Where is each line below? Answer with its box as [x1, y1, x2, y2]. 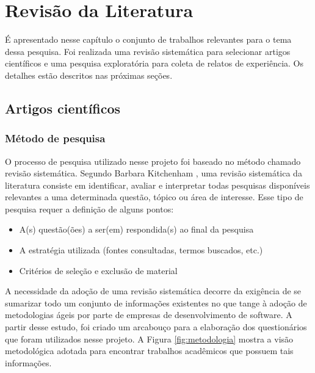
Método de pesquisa [5, 131, 106, 146]
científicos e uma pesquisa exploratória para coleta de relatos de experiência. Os [5, 57, 303, 70]
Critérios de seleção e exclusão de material [19, 264, 178, 277]
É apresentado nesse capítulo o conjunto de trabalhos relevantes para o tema [5, 33, 292, 46]
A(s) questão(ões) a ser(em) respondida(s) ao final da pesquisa [19, 223, 254, 236]
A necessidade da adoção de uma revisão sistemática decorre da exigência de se [5, 284, 302, 297]
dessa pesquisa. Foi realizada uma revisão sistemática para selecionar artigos [5, 45, 291, 57]
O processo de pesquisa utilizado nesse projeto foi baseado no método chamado [5, 154, 301, 167]
